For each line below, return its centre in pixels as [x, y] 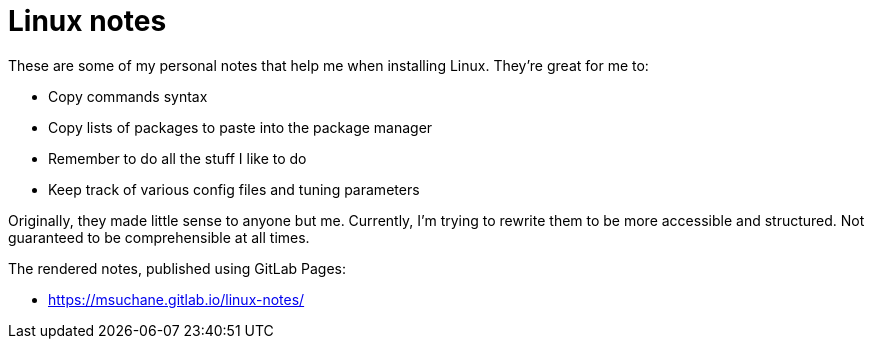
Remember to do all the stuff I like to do [177, 158]
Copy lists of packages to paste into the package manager [240, 127]
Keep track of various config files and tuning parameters [234, 189]
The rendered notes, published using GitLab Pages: [177, 268]
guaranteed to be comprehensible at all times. [159, 237]
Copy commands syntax [128, 96]
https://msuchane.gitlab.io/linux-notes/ [176, 299]
